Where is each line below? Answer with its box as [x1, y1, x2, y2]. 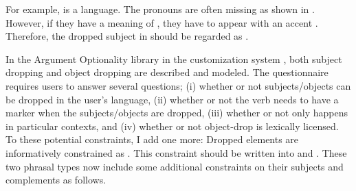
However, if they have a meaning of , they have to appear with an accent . [5, 15, 318, 29]
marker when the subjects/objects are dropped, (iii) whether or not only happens [5, 105, 348, 120]
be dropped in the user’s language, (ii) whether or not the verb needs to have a [5, 92, 339, 106]
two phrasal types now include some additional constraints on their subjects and [5, 159, 344, 173]
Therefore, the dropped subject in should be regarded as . [5, 29, 249, 43]
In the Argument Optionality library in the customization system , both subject [5, 51, 342, 66]
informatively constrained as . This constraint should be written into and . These [5, 145, 347, 160]
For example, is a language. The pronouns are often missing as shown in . [5, 2, 315, 16]
